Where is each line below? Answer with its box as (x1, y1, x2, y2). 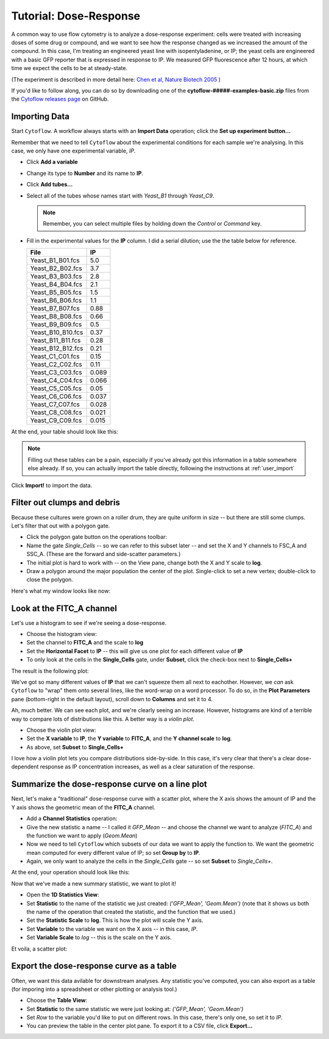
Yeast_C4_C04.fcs (30, 376, 83, 385)
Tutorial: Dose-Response (11, 9, 141, 23)
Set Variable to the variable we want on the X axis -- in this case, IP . (26, 925, 198, 932)
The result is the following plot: (11, 667, 89, 674)
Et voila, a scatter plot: (11, 945, 68, 952)
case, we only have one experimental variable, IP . (11, 147, 136, 154)
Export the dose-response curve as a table (11, 961, 177, 971)
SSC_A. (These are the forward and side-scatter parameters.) (26, 551, 181, 558)
